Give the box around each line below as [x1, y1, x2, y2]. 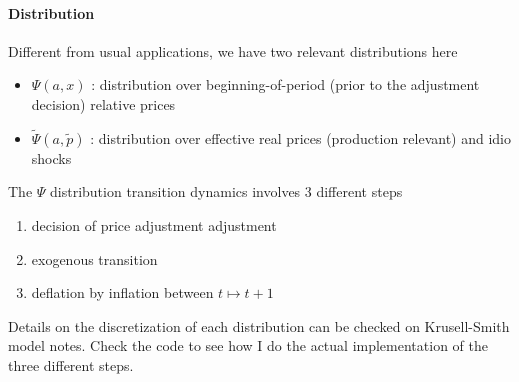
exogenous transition [31, 248, 158, 269]
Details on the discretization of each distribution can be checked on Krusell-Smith [8, 315, 510, 336]
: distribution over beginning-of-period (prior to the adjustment [91, 74, 480, 95]
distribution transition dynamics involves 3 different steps [50, 181, 403, 202]
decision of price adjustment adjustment [31, 214, 277, 235]
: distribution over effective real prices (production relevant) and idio [90, 127, 511, 148]
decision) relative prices [31, 93, 176, 114]
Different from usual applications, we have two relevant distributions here [8, 40, 458, 61]
